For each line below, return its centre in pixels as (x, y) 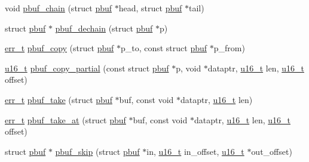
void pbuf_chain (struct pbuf (59, 8)
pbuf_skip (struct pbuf (97, 151)
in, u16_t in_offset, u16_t (195, 151)
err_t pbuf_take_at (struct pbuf (65, 119)
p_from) (229, 48)
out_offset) (272, 151)
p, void (189, 68)
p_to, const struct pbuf (164, 48)
